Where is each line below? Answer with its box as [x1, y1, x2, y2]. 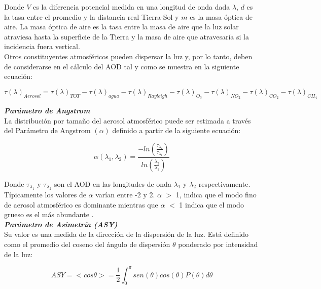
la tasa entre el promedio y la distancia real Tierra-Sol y [4, 11, 179, 22]
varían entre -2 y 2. [95, 189, 155, 200]
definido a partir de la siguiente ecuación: [112, 125, 241, 136]
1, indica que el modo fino [175, 189, 257, 200]
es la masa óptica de [190, 11, 253, 22]
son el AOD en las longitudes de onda [54, 178, 171, 189]
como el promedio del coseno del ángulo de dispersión [4, 238, 170, 249]
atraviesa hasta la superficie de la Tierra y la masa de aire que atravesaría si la [4, 31, 249, 42]
